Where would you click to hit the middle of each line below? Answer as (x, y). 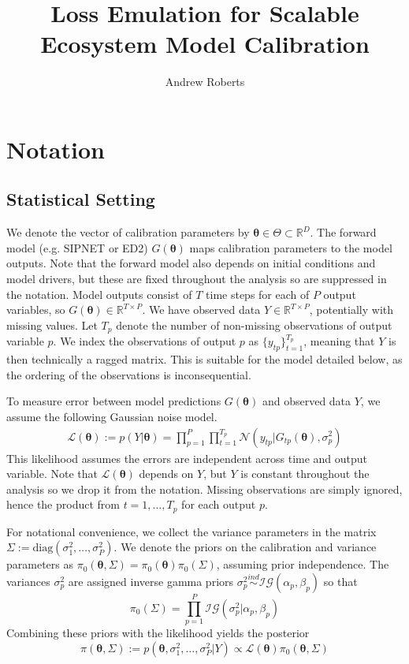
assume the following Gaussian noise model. (112, 416)
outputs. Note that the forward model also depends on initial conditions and (191, 263)
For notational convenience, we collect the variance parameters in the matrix (191, 531)
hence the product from (63, 504)
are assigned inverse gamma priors (151, 581)
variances (28, 581)
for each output (219, 504)
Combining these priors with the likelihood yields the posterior (158, 633)
